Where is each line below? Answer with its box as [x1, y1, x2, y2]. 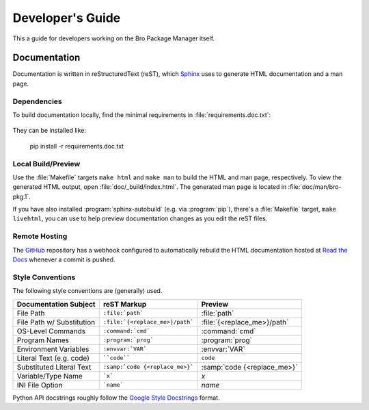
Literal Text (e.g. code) [16, 353, 90, 363]
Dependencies [12, 97, 63, 106]
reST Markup [102, 299, 147, 309]
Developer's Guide [12, 10, 121, 25]
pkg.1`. [12, 192, 31, 201]
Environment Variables [16, 344, 90, 354]
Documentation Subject [16, 299, 96, 309]
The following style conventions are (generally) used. [12, 287, 163, 295]
